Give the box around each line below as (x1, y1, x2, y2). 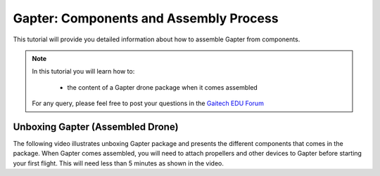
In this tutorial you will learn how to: (32, 67, 135, 76)
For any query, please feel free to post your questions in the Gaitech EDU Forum (32, 99, 264, 108)
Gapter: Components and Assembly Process (13, 11, 279, 26)
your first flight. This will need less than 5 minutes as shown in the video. (13, 158, 224, 168)
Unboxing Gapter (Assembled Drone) (13, 121, 179, 133)
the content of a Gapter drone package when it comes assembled (67, 83, 258, 91)
